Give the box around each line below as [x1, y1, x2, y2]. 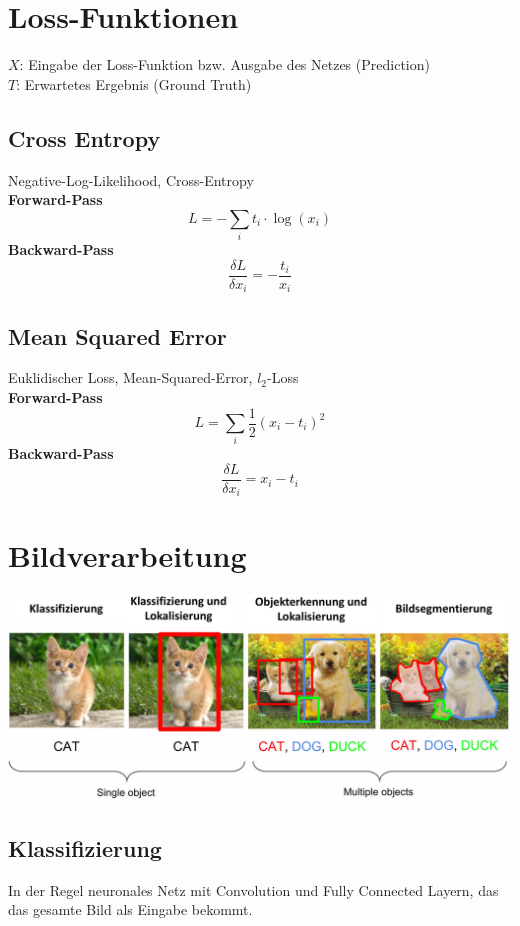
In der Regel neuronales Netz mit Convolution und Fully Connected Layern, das [8, 879, 499, 900]
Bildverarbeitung [8, 534, 247, 575]
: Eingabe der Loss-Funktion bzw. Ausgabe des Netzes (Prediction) [19, 54, 430, 75]
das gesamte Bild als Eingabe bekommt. [8, 899, 253, 920]
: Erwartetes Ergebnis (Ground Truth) [16, 73, 252, 94]
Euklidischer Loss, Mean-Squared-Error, [8, 367, 253, 388]
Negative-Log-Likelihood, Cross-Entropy [8, 169, 254, 190]
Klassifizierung [8, 832, 162, 863]
